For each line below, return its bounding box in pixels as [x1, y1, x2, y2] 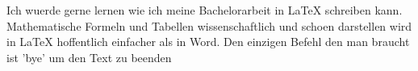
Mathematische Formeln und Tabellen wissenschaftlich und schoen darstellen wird [6, 17, 412, 34]
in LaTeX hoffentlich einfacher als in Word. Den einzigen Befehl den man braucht [6, 33, 410, 50]
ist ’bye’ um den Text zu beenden [6, 48, 172, 65]
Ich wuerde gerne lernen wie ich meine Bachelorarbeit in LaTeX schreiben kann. [6, 2, 403, 18]
